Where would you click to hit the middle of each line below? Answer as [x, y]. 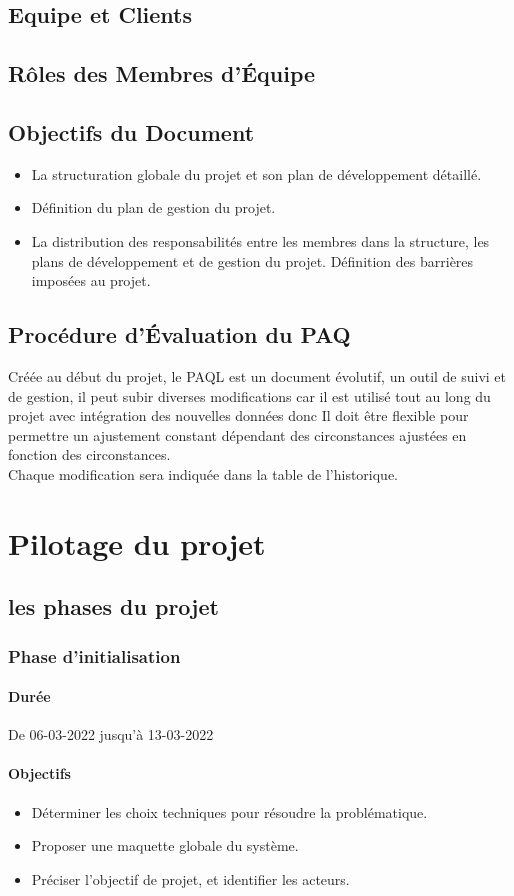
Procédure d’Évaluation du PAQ [179, 334]
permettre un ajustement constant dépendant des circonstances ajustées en [237, 434]
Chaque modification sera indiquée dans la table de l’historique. [203, 473]
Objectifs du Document [131, 131]
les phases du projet [113, 606]
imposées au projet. [91, 280]
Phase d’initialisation [94, 655]
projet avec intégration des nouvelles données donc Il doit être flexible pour [238, 415]
